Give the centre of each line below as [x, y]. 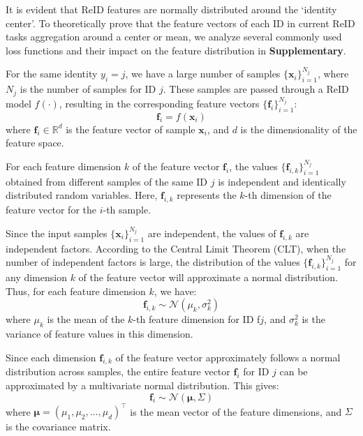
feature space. [35, 143]
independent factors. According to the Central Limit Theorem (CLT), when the [176, 248]
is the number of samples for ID [88, 89]
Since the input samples [57, 233]
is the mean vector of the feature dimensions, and [236, 411]
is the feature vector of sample [131, 129]
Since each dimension [51, 357]
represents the [207, 195]
